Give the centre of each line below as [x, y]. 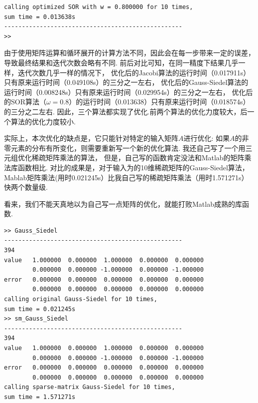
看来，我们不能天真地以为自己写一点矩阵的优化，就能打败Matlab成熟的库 [123, 203]
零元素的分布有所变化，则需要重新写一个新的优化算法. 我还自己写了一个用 [125, 148]
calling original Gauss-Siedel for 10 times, [81, 299]
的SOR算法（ [25, 102]
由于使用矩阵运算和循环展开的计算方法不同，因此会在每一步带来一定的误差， [129, 53]
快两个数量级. [26, 187]
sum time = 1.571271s [40, 397]
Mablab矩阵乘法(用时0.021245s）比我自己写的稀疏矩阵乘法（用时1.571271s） [126, 177]
